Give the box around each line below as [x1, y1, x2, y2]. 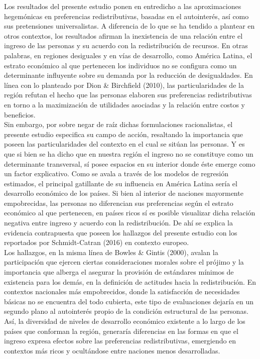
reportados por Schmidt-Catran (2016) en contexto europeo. [4, 237, 189, 248]
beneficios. [4, 109, 36, 119]
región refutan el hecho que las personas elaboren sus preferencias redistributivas [4, 89, 252, 100]
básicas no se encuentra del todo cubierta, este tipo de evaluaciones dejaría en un [4, 296, 254, 306]
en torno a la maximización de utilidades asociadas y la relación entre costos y [4, 99, 245, 109]
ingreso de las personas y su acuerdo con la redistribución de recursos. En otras [4, 40, 248, 51]
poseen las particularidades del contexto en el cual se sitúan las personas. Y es [4, 139, 245, 149]
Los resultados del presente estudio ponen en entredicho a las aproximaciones [4, 1, 241, 11]
